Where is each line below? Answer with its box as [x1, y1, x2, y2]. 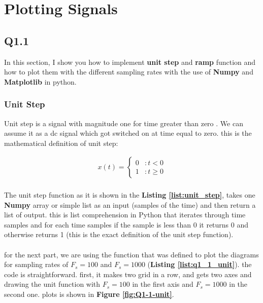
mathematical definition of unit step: [4, 137, 118, 148]
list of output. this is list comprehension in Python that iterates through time [4, 209, 246, 220]
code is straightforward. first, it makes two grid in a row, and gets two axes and [4, 269, 252, 279]
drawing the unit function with [4, 279, 101, 289]
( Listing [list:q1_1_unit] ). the [147, 259, 252, 270]
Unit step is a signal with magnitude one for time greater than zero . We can [4, 118, 243, 128]
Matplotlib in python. [4, 76, 77, 87]
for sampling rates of [4, 259, 69, 270]
